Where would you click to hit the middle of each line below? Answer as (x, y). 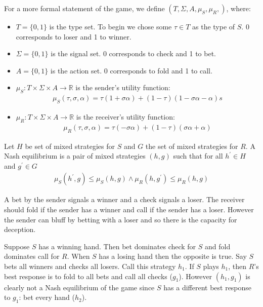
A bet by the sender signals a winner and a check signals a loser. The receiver (124, 199)
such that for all (198, 156)
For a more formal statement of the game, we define (84, 8)
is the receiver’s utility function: (125, 117)
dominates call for (32, 256)
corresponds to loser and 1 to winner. (74, 36)
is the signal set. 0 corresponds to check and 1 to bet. (133, 53)
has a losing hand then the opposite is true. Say (173, 256)
